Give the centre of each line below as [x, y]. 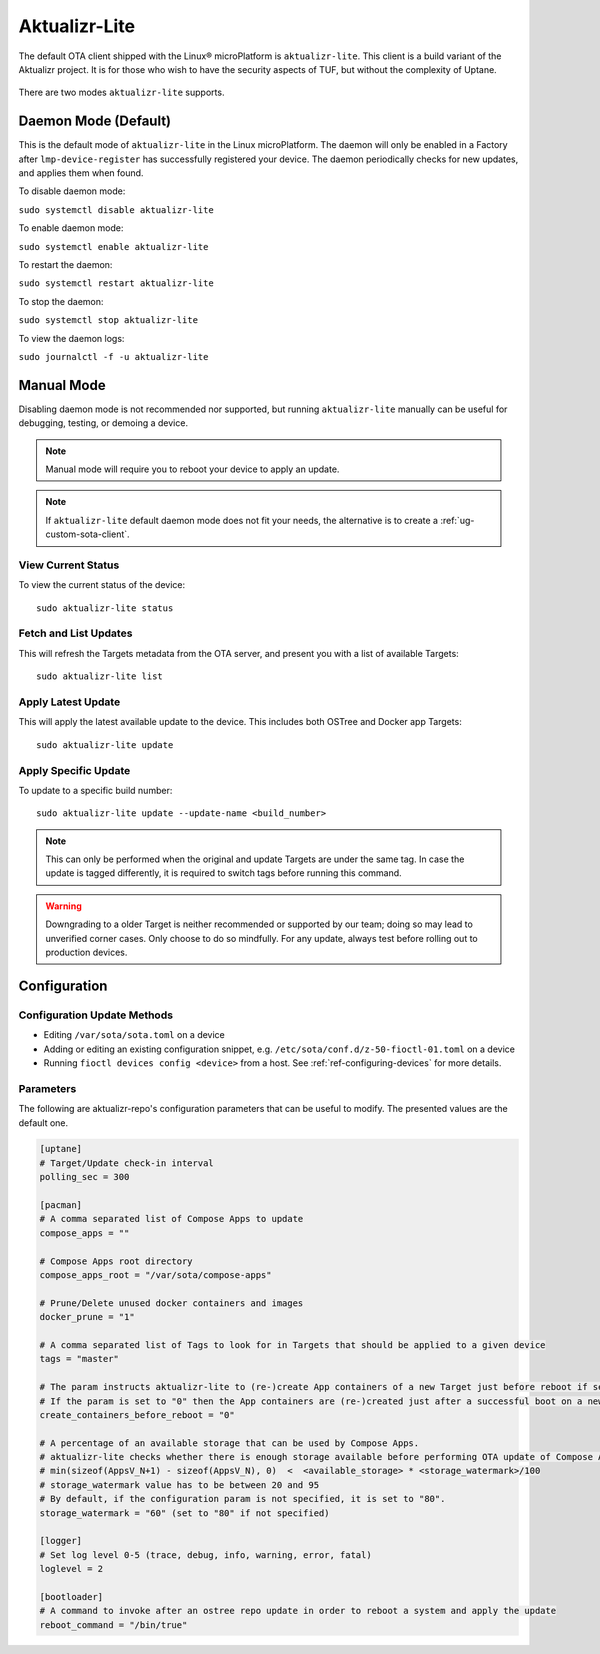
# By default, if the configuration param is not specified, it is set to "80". [242, 1499]
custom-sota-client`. [87, 534]
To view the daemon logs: [71, 338]
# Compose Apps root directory [116, 1261]
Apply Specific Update [74, 770]
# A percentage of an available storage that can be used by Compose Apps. [229, 1443]
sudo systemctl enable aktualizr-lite [113, 246]
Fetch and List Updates [75, 633]
